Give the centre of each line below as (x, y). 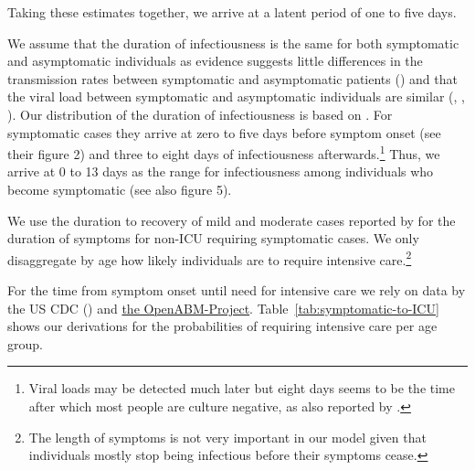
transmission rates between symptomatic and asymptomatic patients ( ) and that (232, 78)
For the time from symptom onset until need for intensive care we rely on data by (237, 290)
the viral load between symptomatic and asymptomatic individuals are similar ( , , (236, 96)
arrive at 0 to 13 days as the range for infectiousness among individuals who (221, 171)
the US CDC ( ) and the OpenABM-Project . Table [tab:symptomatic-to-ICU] (223, 308)
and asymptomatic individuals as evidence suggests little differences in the (215, 61)
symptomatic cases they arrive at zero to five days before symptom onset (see (224, 132)
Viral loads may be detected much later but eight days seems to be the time (242, 388)
